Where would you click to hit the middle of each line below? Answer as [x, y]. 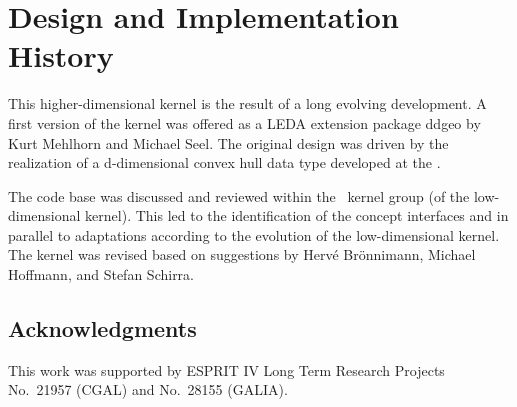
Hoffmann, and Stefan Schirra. [101, 274]
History [61, 55]
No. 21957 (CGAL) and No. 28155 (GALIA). [148, 389]
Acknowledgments [102, 328]
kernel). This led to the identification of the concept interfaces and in [297, 215]
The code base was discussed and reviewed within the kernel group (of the [239, 195]
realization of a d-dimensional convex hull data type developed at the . [224, 162]
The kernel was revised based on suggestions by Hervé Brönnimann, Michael [242, 254]
